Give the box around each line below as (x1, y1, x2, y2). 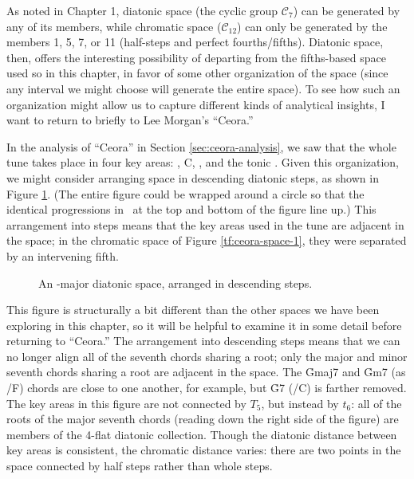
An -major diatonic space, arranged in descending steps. (38, 274, 313, 291)
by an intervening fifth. (6, 247, 119, 264)
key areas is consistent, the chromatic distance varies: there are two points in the (6, 442, 401, 458)
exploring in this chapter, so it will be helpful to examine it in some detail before (6, 316, 402, 333)
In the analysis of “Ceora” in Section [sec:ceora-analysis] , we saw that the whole (6, 138, 396, 155)
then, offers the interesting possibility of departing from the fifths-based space (6, 49, 386, 65)
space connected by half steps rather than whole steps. (6, 457, 273, 474)
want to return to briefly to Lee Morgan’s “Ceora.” (6, 112, 254, 128)
